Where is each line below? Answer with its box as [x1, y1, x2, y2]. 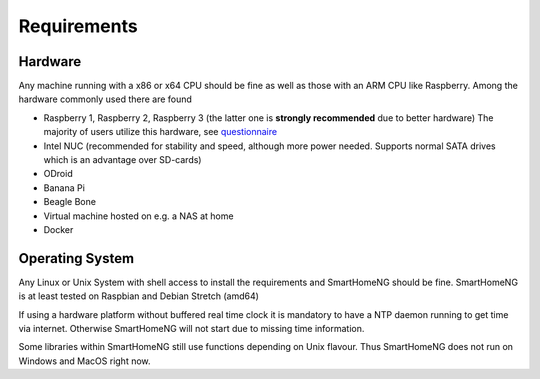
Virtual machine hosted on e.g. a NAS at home [43, 210, 234, 222]
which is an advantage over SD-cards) [43, 154, 202, 166]
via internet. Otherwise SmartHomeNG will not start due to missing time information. [18, 323, 365, 335]
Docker [43, 223, 74, 235]
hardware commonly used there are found [18, 93, 192, 105]
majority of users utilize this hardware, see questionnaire [43, 126, 278, 138]
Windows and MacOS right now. [18, 355, 151, 367]
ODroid [43, 168, 74, 180]
